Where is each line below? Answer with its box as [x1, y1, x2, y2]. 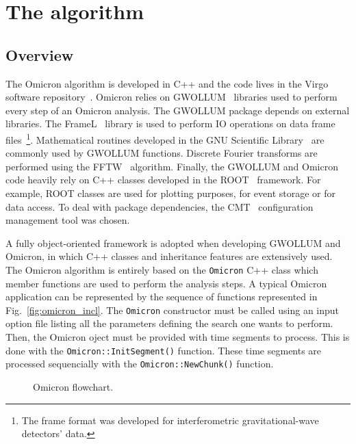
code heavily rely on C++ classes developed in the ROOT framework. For [5, 172, 321, 187]
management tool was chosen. [5, 213, 130, 227]
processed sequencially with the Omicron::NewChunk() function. [5, 356, 274, 371]
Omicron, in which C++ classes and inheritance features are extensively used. [5, 249, 333, 263]
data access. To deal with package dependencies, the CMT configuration [5, 199, 314, 213]
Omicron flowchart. [33, 379, 114, 393]
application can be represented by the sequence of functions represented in [5, 289, 318, 304]
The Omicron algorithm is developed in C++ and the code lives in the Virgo [5, 76, 329, 90]
